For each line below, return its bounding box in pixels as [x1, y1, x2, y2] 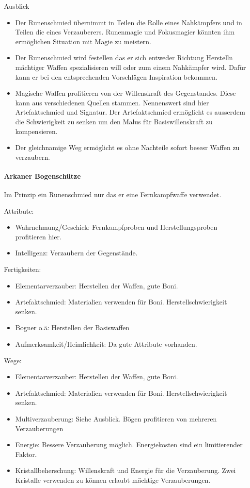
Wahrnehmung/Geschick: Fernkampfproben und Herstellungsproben [15, 222, 218, 232]
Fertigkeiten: [4, 264, 41, 274]
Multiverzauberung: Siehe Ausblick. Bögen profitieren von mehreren [15, 414, 217, 424]
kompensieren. [15, 126, 58, 136]
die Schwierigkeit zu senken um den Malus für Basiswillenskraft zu [15, 116, 213, 126]
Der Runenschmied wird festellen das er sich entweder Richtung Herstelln [15, 52, 233, 63]
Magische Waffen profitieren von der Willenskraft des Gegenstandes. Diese [15, 88, 236, 98]
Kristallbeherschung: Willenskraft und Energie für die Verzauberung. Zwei [15, 465, 236, 475]
